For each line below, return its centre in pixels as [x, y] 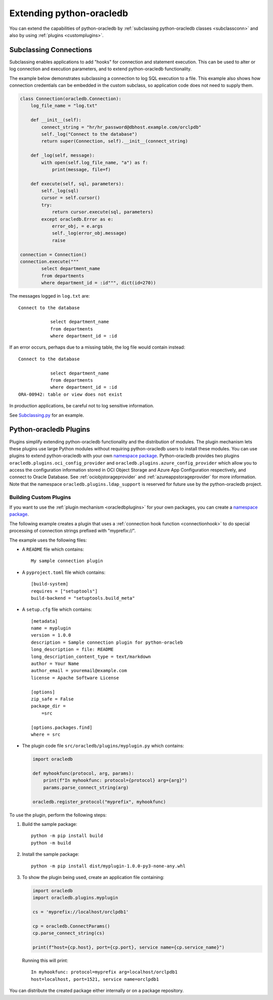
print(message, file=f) [81, 169]
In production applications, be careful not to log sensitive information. [82, 406]
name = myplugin [51, 628]
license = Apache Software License [75, 678]
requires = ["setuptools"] [64, 591]
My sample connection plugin [67, 561]
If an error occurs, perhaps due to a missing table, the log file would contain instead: [97, 347]
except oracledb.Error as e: [77, 219]
